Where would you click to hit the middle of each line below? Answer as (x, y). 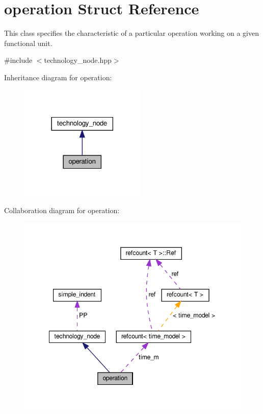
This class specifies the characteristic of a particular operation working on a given (132, 33)
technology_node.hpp (78, 60)
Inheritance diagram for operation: (58, 77)
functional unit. (28, 43)
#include (18, 60)
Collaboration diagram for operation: (62, 210)
